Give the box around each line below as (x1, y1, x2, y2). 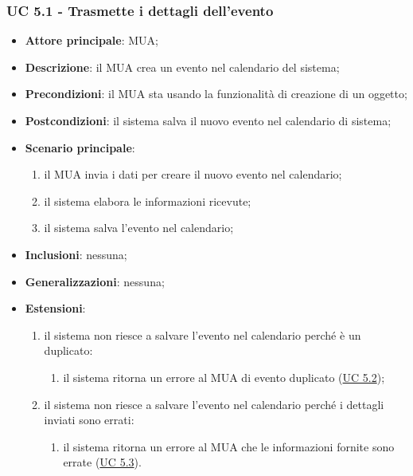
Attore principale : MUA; (25, 32, 158, 49)
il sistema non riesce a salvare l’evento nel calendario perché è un (44, 326, 361, 343)
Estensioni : (25, 300, 86, 317)
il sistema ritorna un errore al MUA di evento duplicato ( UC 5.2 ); (63, 368, 385, 385)
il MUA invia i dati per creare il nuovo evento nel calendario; (44, 166, 342, 183)
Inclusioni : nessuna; (25, 246, 127, 262)
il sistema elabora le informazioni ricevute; (44, 192, 251, 209)
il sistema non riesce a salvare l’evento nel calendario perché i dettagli (44, 395, 384, 412)
